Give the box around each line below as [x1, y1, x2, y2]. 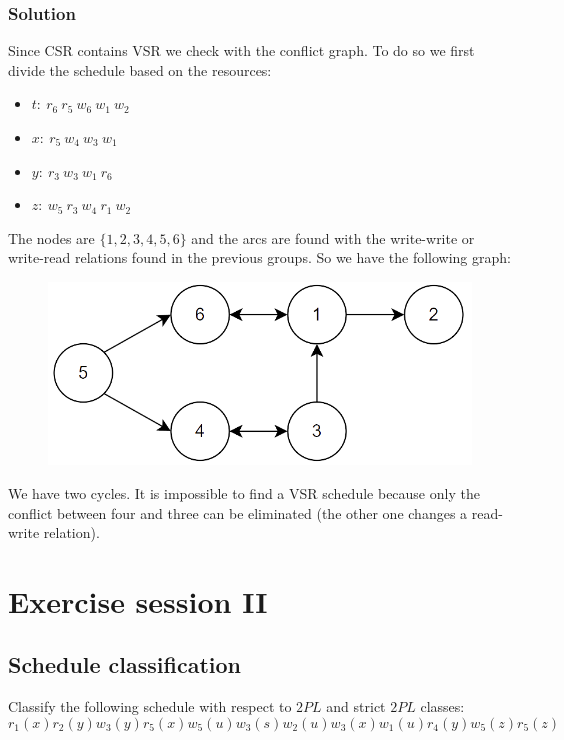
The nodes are [8, 227, 95, 248]
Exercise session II [8, 580, 268, 621]
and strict [326, 696, 386, 717]
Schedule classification [8, 649, 242, 680]
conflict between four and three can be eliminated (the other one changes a [8, 502, 468, 523]
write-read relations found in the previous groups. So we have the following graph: [8, 247, 511, 268]
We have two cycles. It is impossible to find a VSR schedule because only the [8, 482, 480, 503]
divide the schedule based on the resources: [8, 59, 272, 80]
